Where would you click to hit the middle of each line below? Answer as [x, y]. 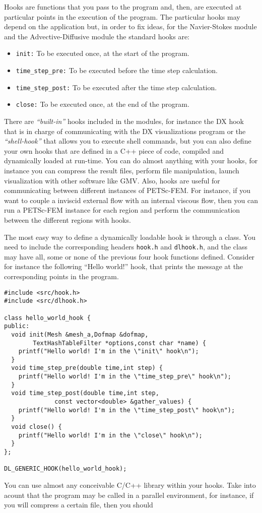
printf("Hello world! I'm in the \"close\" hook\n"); [110, 435]
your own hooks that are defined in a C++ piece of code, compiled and [114, 150]
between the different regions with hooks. [68, 219]
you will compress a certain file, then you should [79, 505]
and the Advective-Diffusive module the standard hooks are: [97, 36]
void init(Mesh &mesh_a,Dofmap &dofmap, [80, 334]
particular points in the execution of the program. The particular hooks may [122, 16]
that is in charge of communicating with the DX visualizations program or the [125, 131]
